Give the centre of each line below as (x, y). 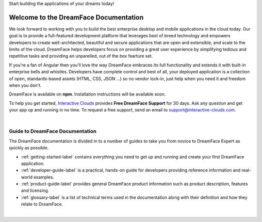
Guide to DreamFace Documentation (53, 131)
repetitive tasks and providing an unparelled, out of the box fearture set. (81, 56)
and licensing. (35, 190)
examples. (44, 177)
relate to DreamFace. (42, 204)
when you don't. (25, 85)
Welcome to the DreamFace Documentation (76, 17)
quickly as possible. (29, 148)
